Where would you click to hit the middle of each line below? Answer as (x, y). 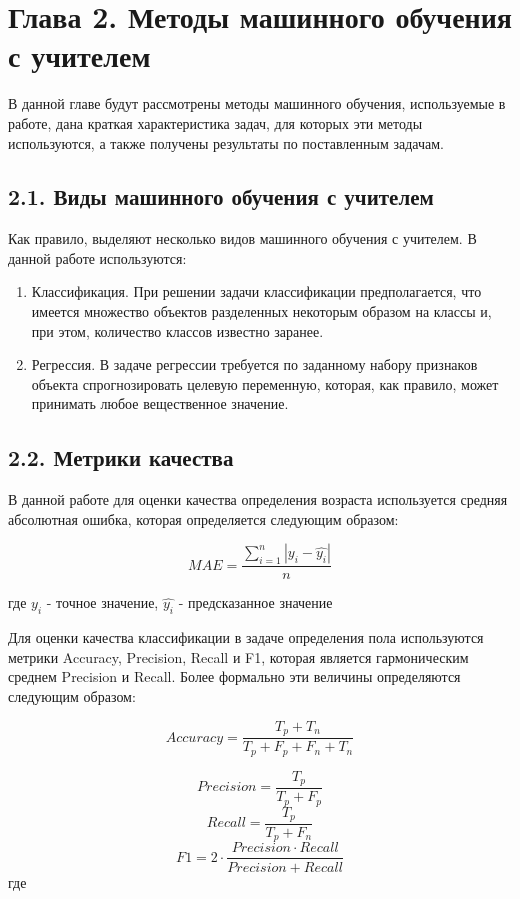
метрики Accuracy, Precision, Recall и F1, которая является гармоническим (238, 656)
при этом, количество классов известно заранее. (177, 330)
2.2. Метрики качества (121, 457)
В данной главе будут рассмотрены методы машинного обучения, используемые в (257, 103)
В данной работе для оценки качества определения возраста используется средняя (258, 499)
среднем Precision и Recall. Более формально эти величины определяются (234, 676)
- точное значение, (102, 602)
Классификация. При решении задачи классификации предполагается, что (256, 291)
